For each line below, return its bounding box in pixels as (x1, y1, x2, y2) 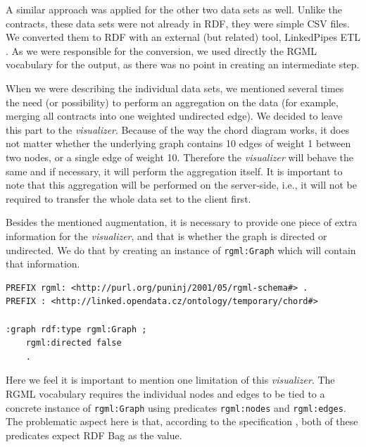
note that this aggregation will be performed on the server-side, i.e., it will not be (6, 177, 357, 192)
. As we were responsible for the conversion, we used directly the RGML (6, 43, 317, 58)
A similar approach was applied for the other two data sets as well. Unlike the (6, 2, 343, 16)
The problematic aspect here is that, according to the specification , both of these (6, 414, 358, 429)
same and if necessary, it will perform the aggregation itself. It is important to (6, 163, 343, 178)
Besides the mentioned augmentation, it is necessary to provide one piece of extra (6, 215, 358, 229)
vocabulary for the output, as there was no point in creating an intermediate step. (6, 57, 360, 72)
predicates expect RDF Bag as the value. (6, 427, 182, 442)
